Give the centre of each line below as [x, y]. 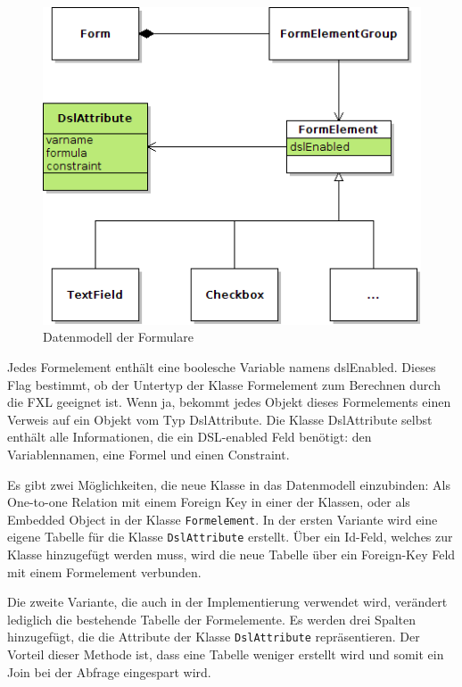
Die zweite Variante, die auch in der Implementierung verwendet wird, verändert [227, 602]
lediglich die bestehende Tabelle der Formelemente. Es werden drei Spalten [212, 619]
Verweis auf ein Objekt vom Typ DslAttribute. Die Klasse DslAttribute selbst [220, 419]
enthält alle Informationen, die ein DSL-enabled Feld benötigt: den [190, 437]
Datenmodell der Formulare [118, 337]
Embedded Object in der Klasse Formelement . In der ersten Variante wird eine [223, 519]
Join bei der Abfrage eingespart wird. [109, 671]
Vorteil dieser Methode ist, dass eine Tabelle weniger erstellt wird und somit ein [226, 654]
